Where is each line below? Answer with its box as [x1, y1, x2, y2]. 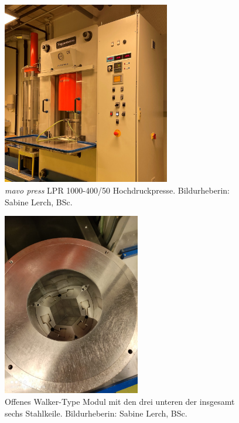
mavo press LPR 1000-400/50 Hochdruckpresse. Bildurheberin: [5, 184, 230, 196]
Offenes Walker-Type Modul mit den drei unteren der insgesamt [5, 395, 235, 408]
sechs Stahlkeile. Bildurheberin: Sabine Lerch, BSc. [5, 407, 187, 419]
